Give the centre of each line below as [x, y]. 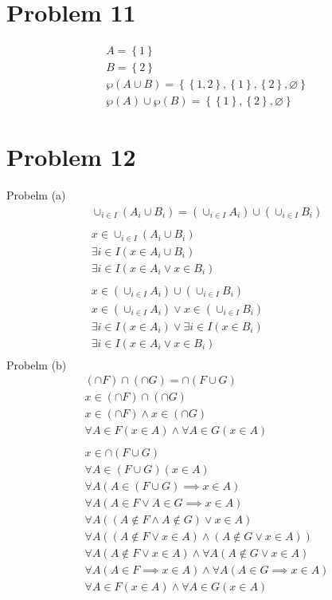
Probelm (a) [36, 195]
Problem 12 [71, 157]
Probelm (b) [37, 364]
